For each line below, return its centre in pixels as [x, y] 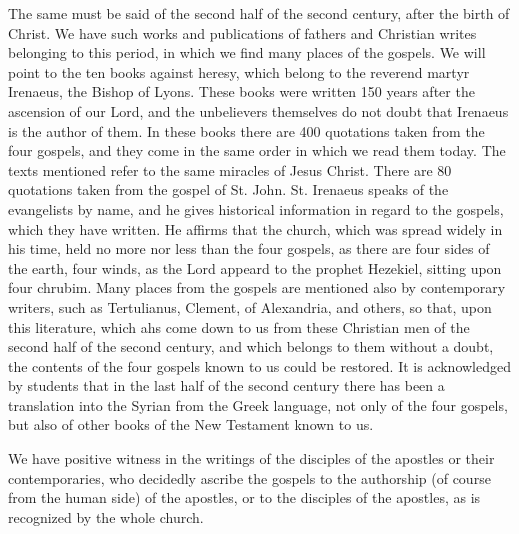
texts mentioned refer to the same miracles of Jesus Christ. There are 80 [230, 169]
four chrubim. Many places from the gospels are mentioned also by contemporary [257, 287]
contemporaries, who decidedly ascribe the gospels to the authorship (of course [249, 477]
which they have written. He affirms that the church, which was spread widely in [255, 228]
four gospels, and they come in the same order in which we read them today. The [257, 150]
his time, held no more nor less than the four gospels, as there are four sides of [249, 248]
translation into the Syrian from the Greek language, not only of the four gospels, [258, 404]
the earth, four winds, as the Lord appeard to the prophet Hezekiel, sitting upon [255, 267]
